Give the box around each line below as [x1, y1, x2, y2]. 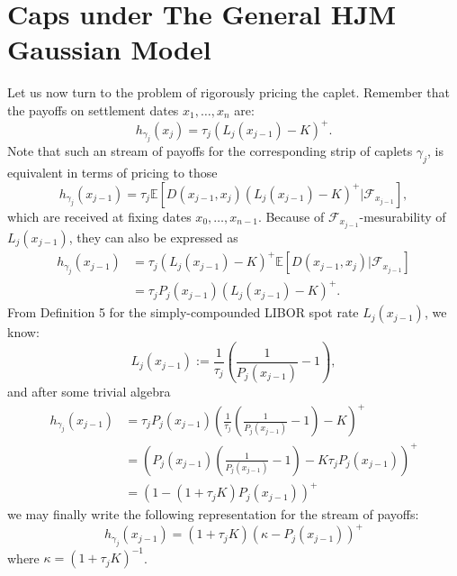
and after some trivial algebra [7, 381, 171, 400]
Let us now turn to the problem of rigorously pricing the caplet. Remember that [7, 83, 450, 102]
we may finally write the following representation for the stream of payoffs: [7, 505, 419, 524]
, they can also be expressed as [68, 227, 238, 246]
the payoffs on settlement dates [7, 100, 179, 119]
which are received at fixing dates [7, 206, 192, 225]
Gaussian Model [7, 31, 211, 68]
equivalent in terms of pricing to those [7, 163, 218, 182]
